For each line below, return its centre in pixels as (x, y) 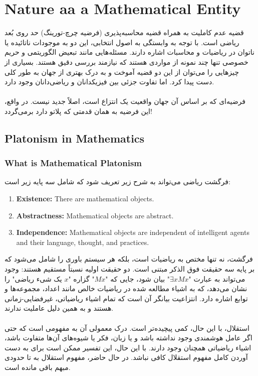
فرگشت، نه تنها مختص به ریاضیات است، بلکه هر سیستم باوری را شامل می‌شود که (129, 259)
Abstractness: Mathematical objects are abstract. (95, 215)
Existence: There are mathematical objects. (85, 199)
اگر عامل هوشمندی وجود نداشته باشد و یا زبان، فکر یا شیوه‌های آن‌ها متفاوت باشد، (128, 338)
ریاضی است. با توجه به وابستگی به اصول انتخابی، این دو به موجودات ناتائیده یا (122, 42)
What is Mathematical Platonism (73, 163)
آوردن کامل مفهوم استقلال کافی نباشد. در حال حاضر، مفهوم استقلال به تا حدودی (126, 357)
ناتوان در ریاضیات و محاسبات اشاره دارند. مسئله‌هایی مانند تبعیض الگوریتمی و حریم (130, 52)
